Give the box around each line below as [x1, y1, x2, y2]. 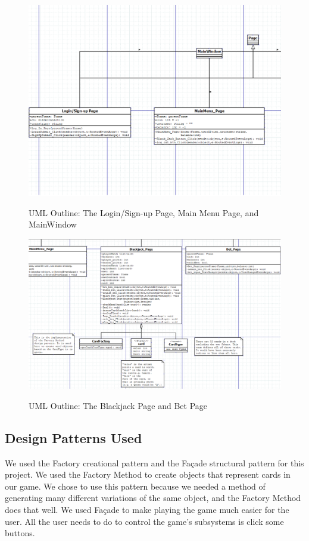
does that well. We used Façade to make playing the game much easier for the [5, 503, 289, 515]
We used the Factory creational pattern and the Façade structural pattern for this [5, 456, 304, 469]
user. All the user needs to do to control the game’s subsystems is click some [5, 515, 284, 527]
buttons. [5, 527, 35, 539]
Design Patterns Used [5, 428, 142, 447]
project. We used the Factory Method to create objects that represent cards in [5, 468, 291, 481]
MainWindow [29, 218, 77, 230]
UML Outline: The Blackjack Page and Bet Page [29, 399, 208, 411]
